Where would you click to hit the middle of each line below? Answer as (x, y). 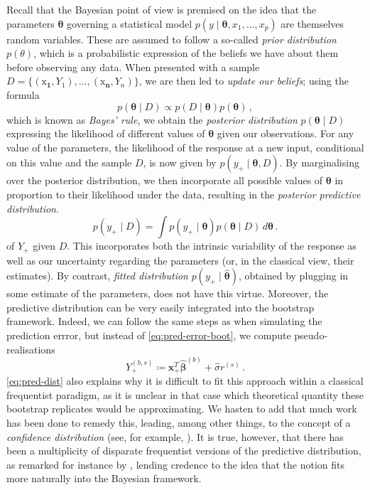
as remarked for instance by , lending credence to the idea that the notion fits (175, 464)
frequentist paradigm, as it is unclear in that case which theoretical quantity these (185, 394)
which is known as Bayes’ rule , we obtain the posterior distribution (152, 119)
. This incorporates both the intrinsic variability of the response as (212, 246)
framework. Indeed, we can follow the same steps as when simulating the (164, 321)
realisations (31, 349)
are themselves (312, 23)
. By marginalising (319, 163)
